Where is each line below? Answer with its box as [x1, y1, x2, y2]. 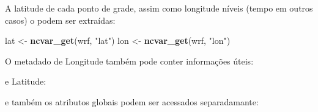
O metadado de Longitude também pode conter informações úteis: [5, 54, 254, 67]
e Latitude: [5, 75, 46, 88]
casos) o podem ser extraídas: [5, 13, 116, 26]
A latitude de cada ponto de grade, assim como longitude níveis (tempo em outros [5, 2, 313, 14]
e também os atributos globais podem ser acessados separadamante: [5, 95, 259, 108]
